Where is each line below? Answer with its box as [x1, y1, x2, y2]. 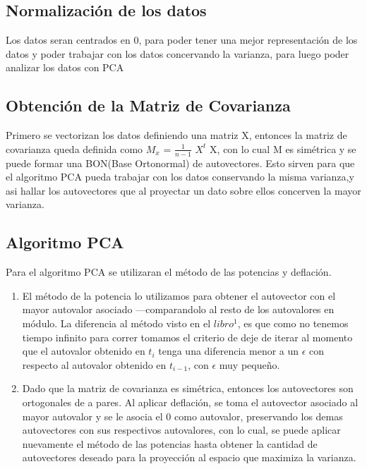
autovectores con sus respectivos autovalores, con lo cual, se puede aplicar [22, 422, 341, 437]
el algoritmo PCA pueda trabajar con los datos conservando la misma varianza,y [6, 169, 354, 184]
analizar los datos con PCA [6, 60, 124, 75]
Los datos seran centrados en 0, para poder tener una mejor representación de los [6, 32, 358, 47]
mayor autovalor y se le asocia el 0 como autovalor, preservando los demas [22, 408, 343, 423]
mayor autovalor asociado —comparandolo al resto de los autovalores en [22, 302, 335, 317]
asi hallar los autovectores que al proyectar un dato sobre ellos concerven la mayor [6, 183, 361, 197]
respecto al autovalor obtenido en [22, 357, 167, 372]
